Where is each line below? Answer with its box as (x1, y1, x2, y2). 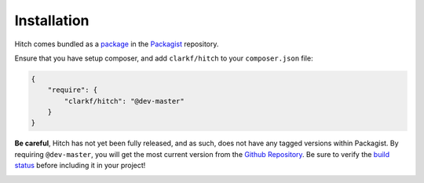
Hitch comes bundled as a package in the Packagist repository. (14, 39, 219, 49)
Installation (14, 12, 90, 29)
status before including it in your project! (14, 161, 146, 170)
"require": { (47, 86, 98, 94)
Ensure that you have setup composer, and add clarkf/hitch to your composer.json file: (14, 53, 313, 63)
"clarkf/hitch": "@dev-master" (64, 97, 185, 105)
